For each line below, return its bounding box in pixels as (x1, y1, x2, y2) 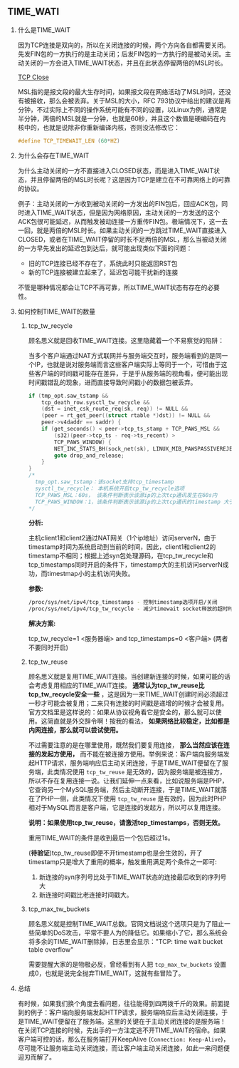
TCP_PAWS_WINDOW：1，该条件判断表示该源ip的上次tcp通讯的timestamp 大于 (34, 498, 235, 505)
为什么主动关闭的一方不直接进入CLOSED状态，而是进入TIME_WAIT (17, 166, 214, 175)
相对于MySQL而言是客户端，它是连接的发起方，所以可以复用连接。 (28, 803, 225, 812)
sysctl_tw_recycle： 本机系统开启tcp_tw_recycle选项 (34, 485, 185, 492)
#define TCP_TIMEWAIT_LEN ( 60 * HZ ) (17, 137, 120, 145)
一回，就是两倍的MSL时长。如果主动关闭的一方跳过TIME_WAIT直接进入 (17, 226, 228, 235)
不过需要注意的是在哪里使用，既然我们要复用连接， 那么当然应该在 (28, 741, 224, 749)
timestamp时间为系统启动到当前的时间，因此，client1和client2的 (28, 543, 216, 551)
